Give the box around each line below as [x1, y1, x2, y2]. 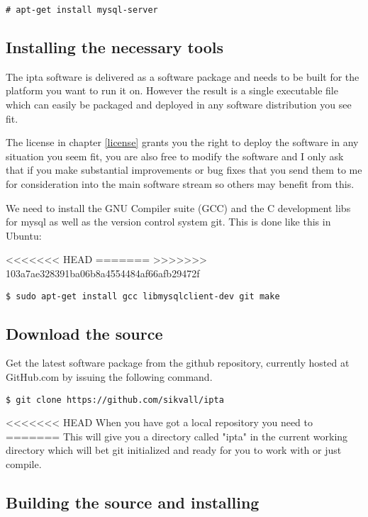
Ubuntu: [6, 228, 42, 243]
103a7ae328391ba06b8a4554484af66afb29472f [6, 265, 200, 280]
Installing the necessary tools [6, 36, 224, 58]
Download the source [6, 322, 163, 344]
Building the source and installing [6, 491, 260, 513]
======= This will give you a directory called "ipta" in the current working [6, 428, 348, 443]
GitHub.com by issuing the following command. [6, 369, 213, 384]
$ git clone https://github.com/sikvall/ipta [6, 394, 224, 405]
